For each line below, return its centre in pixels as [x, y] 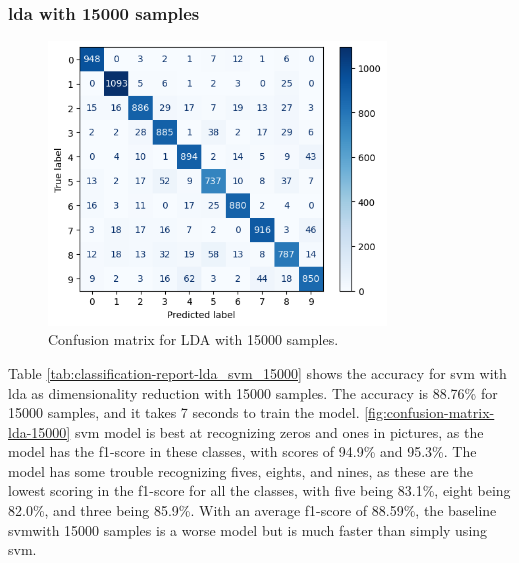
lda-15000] [39, 431]
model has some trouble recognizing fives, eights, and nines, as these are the [240, 470]
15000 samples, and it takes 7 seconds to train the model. [184, 412]
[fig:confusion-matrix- [429, 412]
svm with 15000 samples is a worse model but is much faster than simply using [248, 529]
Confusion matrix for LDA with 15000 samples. [193, 339]
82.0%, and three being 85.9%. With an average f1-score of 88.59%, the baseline [252, 510]
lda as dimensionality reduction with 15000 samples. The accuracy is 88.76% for [253, 392]
